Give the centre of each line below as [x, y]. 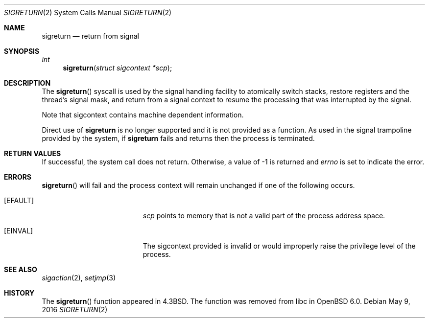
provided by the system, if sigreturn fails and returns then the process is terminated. [178, 138]
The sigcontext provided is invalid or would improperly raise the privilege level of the [279, 246]
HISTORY [19, 293]
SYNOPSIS [22, 51]
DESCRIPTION [27, 83]
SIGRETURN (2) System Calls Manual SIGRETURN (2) [88, 12]
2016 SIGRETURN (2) [75, 310]
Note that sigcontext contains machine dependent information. [143, 115]
